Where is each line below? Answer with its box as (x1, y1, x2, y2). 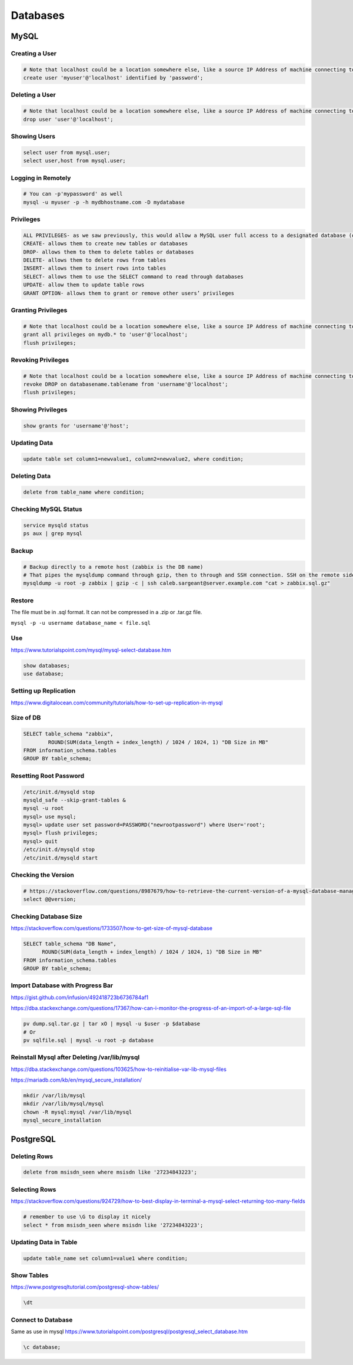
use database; (23, 670, 64, 677)
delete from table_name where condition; (23, 489, 145, 495)
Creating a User (11, 49, 57, 57)
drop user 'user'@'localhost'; (23, 116, 114, 123)
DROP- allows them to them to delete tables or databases (23, 248, 194, 255)
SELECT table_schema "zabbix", (23, 731, 114, 737)
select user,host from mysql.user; (23, 157, 126, 164)
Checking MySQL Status (11, 505, 82, 513)
